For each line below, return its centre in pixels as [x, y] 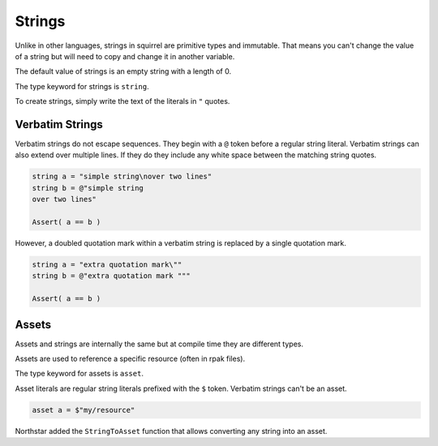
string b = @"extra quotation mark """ [111, 276]
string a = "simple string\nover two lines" [122, 177]
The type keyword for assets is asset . [79, 374]
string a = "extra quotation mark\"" [107, 264]
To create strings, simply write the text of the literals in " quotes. [122, 101]
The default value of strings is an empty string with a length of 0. [123, 71]
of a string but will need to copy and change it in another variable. [125, 56]
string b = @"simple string [88, 188]
